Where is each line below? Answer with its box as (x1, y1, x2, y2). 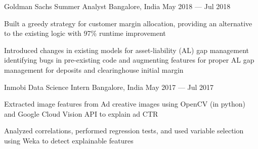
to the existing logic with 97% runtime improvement (4, 28, 166, 38)
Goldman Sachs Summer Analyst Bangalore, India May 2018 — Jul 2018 (4, 1, 231, 11)
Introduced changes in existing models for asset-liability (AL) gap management (4, 44, 249, 55)
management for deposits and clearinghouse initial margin (4, 64, 184, 75)
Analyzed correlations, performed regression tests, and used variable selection (4, 125, 244, 136)
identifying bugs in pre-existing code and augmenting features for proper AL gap (4, 55, 254, 65)
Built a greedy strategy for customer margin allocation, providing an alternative (4, 18, 252, 28)
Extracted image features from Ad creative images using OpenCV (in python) (4, 98, 245, 109)
